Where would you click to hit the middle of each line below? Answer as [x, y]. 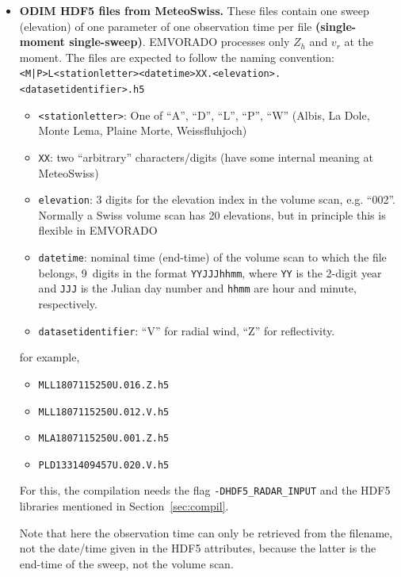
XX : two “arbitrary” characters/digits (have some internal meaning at [206, 157]
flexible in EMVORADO [98, 230]
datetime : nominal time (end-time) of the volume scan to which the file [212, 257]
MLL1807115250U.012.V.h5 [104, 412]
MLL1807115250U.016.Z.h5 [104, 385]
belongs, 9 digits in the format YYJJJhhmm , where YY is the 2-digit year [210, 272]
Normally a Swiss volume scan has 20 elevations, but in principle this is [212, 214]
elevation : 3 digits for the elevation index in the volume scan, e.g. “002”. [217, 199]
